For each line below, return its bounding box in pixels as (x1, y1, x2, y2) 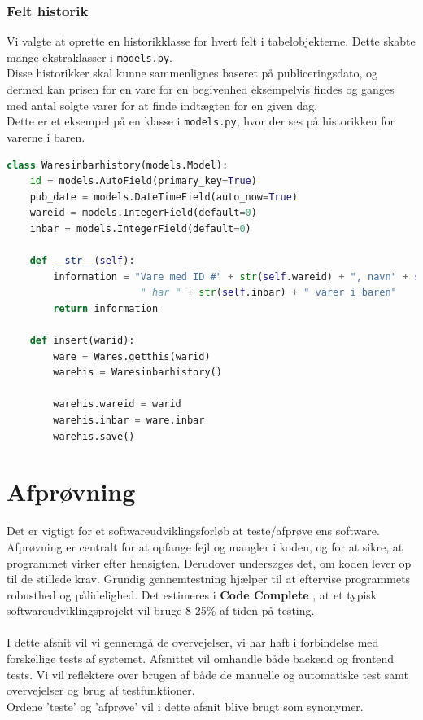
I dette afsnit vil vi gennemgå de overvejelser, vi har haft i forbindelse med (7, 634, 379, 651)
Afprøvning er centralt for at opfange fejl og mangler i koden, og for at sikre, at (7, 538, 403, 555)
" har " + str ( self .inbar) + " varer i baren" (140, 287, 397, 299)
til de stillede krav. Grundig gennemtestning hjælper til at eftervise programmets (7, 570, 411, 587)
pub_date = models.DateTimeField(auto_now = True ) (29, 191, 298, 203)
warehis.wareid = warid (53, 398, 181, 410)
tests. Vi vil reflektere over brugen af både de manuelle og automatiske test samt (7, 665, 408, 683)
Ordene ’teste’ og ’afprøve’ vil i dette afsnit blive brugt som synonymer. (7, 697, 364, 714)
